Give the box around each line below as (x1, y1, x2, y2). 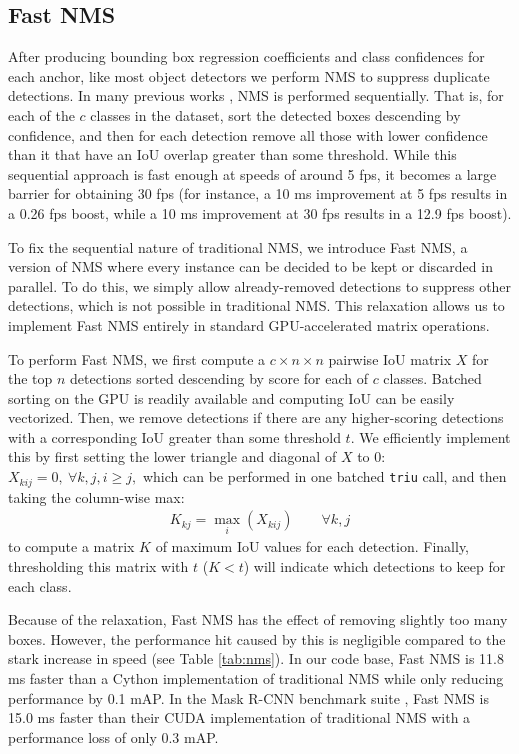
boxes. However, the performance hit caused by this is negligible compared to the (8, 628, 506, 649)
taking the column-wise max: (8, 486, 185, 507)
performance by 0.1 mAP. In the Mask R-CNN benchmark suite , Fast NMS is (8, 687, 489, 708)
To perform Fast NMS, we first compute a (8, 348, 266, 369)
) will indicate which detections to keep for (243, 555, 506, 576)
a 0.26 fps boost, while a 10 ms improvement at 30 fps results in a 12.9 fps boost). (8, 202, 512, 223)
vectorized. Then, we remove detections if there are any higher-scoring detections (8, 407, 504, 428)
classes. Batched (383, 368, 482, 389)
